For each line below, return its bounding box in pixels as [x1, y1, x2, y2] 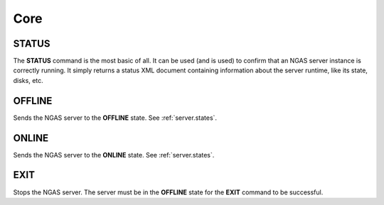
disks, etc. [13, 76, 44, 84]
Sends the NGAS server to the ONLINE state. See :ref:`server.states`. [13, 150, 215, 159]
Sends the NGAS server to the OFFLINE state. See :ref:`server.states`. [13, 113, 217, 122]
